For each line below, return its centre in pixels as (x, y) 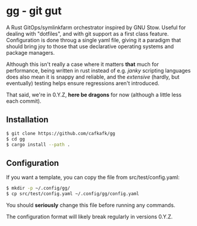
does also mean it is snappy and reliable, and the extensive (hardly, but (93, 77)
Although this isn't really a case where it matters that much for (82, 64)
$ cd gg (16, 139)
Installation (27, 120)
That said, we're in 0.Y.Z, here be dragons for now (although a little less (94, 95)
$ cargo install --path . (38, 145)
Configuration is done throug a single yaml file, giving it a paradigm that (93, 40)
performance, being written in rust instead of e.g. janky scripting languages (99, 70)
